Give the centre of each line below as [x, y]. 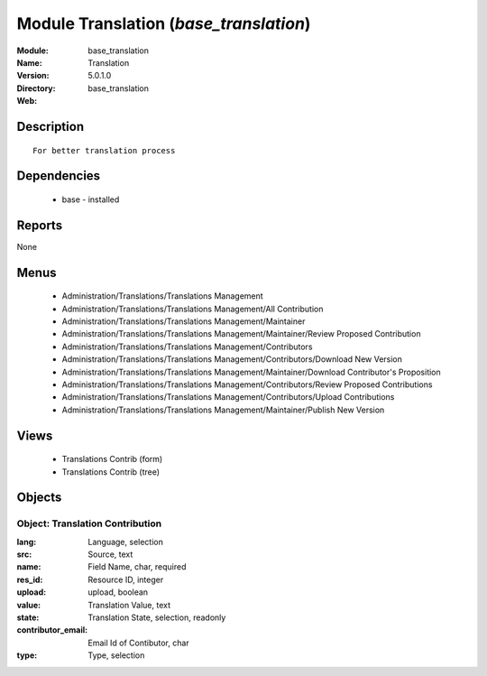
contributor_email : [52, 630]
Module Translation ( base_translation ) [164, 23]
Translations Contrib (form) [112, 459]
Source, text [110, 554]
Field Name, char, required [137, 567]
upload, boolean [118, 592]
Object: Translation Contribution [89, 523]
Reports [40, 225]
